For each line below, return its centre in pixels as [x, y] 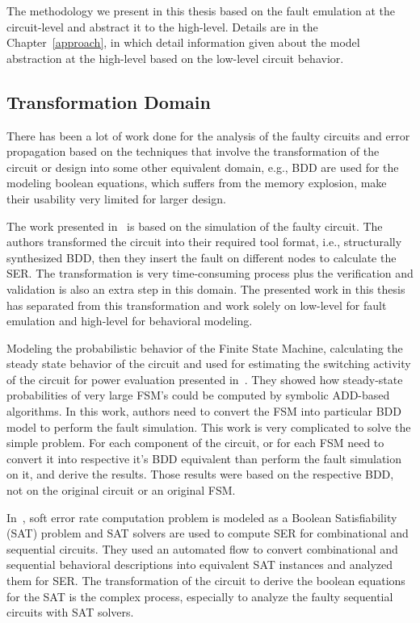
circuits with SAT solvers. [70, 612]
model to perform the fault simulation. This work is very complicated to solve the [209, 426]
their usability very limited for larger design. [116, 198]
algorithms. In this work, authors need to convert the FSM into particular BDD [204, 411]
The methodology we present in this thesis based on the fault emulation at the [201, 10]
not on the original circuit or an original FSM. [121, 490]
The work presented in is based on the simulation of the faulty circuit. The [195, 226]
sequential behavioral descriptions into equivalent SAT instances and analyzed [200, 564]
